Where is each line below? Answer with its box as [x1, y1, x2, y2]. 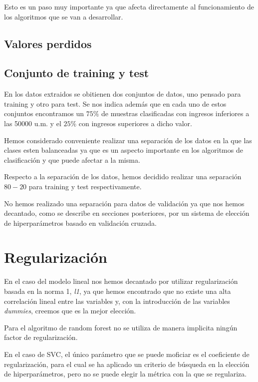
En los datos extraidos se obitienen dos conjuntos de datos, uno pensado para [4, 89, 241, 99]
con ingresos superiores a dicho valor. [78, 118, 192, 128]
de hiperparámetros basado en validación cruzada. [4, 217, 157, 228]
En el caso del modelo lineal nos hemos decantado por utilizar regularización [4, 276, 238, 286]
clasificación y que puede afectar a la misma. [4, 154, 140, 165]
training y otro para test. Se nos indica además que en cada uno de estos [4, 98, 227, 109]
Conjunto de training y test [4, 65, 149, 81]
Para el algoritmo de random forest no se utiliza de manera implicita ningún [4, 322, 238, 332]
